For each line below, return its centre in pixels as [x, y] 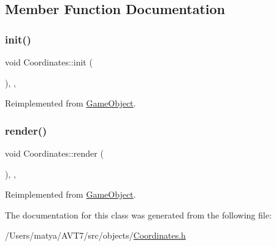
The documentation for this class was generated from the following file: [138, 214]
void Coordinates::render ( [54, 153]
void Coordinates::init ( [49, 62]
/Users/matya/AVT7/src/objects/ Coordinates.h [95, 235]
